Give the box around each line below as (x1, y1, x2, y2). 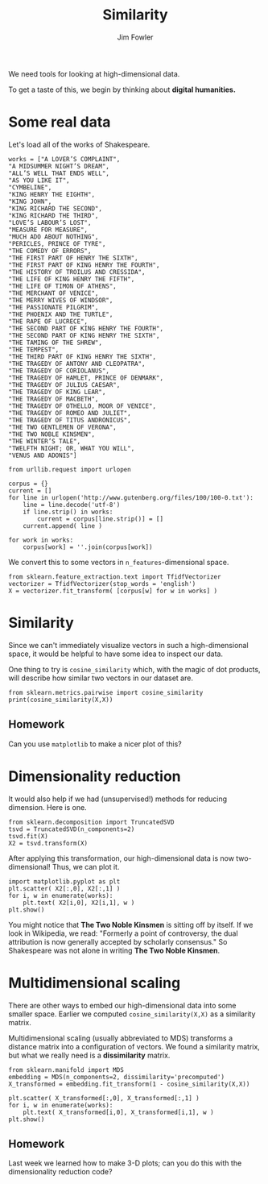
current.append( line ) (23, 521, 103, 530)
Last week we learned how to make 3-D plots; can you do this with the (8, 1158, 242, 1168)
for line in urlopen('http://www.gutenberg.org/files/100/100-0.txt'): (8, 493, 254, 501)
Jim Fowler (117, 32, 154, 42)
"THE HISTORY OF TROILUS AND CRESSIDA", (8, 268, 146, 276)
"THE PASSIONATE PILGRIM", (8, 303, 99, 311)
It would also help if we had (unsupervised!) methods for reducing (8, 794, 228, 804)
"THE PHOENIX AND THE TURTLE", (8, 310, 113, 318)
